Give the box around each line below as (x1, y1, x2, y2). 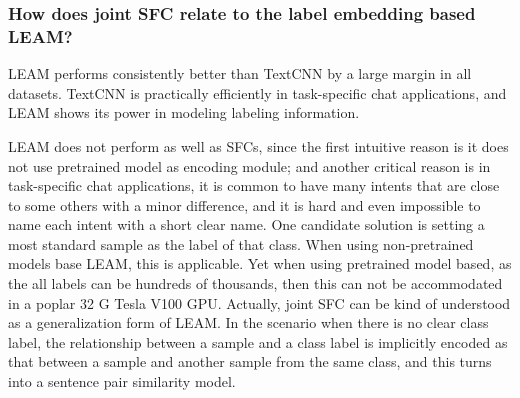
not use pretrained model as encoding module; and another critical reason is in (8, 155, 491, 176)
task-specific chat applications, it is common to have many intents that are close (8, 175, 500, 196)
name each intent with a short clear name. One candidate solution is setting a (8, 214, 485, 235)
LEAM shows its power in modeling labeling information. (8, 102, 360, 123)
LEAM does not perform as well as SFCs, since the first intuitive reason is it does (8, 135, 509, 156)
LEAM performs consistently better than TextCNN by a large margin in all (8, 63, 472, 84)
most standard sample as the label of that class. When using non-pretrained (8, 233, 474, 254)
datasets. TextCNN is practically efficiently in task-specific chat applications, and (8, 82, 507, 103)
